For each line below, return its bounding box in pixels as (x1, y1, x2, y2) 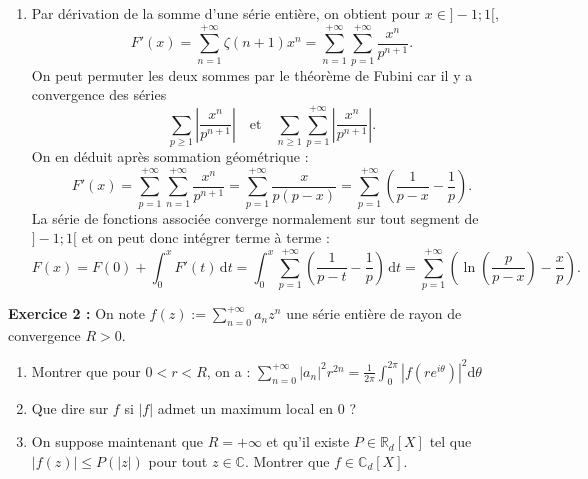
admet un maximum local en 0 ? (157, 397, 357, 418)
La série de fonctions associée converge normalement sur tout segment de (31, 207, 479, 228)
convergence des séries (31, 84, 167, 105)
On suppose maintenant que (31, 431, 204, 452)
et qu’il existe (266, 431, 350, 452)
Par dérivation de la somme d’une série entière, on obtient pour (31, 3, 421, 23)
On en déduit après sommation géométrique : (31, 146, 309, 167)
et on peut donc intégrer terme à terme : (81, 227, 330, 248)
